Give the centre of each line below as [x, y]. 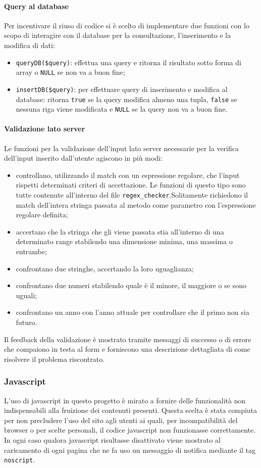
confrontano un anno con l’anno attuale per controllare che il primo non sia [133, 312]
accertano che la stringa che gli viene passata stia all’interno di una [120, 231]
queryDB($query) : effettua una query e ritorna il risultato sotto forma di [128, 62]
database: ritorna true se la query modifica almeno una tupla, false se [126, 99]
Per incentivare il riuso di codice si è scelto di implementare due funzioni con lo [127, 25]
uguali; [27, 295]
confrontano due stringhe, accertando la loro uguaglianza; [105, 268]
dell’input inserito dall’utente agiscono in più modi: [83, 158]
